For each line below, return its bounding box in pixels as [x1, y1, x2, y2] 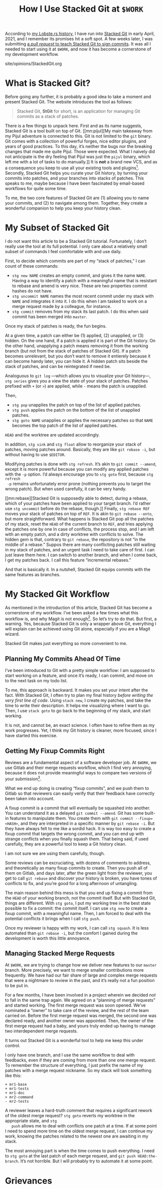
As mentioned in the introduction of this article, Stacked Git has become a [5, 605, 152, 611]
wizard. [5, 631, 20, 637]
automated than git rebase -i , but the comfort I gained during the [5, 930, 138, 936]
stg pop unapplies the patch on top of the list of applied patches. [12, 402, 141, 408]
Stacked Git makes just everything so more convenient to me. [5, 641, 128, 646]
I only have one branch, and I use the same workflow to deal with [5, 1052, 135, 1058]
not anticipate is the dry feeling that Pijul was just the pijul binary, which [5, 154, 150, 160]
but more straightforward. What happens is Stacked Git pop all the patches [5, 515, 154, 522]
